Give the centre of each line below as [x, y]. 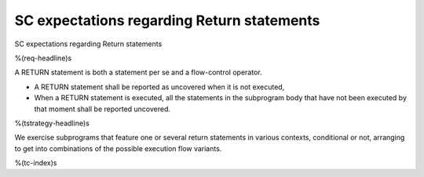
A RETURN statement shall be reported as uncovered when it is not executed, [159, 87]
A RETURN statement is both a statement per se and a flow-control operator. [138, 72]
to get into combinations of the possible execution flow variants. [118, 148]
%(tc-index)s [36, 163]
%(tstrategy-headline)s [52, 123]
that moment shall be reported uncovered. [102, 109]
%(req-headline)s [43, 58]
